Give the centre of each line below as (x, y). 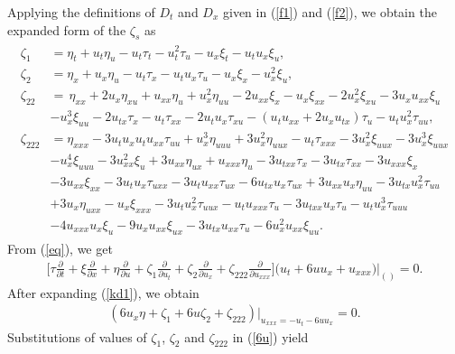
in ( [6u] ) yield (270, 336)
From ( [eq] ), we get (60, 248)
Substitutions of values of (77, 336)
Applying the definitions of (81, 12)
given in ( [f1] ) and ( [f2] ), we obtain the (330, 12)
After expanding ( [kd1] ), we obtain (103, 292)
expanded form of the (67, 29)
